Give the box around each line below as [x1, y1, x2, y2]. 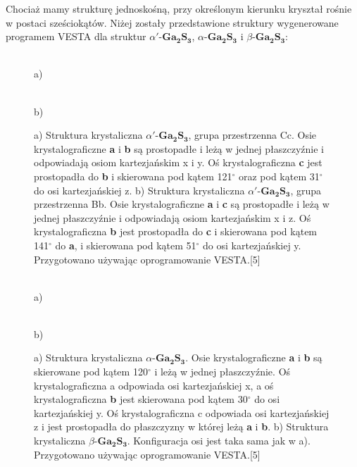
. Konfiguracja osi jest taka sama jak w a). [127, 433, 311, 448]
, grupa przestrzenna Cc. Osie [188, 127, 317, 142]
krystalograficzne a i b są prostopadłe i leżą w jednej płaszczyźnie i [34, 141, 324, 156]
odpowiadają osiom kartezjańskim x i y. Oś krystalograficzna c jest [34, 155, 322, 170]
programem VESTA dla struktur [6, 29, 146, 44]
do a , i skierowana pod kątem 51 [55, 237, 196, 252]
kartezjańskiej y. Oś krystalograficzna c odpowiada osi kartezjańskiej [34, 405, 330, 420]
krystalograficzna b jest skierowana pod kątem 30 [34, 392, 248, 406]
